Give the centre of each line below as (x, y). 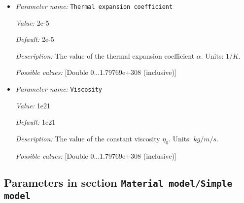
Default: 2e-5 (35, 39)
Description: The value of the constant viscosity (88, 138)
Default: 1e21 (35, 122)
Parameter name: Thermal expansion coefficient (94, 6)
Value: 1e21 (33, 105)
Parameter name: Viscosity (59, 89)
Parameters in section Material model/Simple (118, 182)
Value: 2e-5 (32, 22)
